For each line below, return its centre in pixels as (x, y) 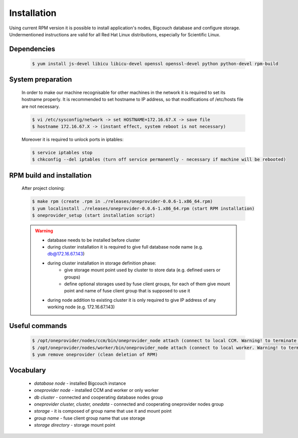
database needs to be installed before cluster (94, 240)
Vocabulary (28, 370)
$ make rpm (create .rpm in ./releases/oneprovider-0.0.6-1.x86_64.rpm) (122, 202)
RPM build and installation (50, 175)
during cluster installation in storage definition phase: (102, 263)
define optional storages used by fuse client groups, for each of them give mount (147, 284)
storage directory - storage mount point (75, 425)
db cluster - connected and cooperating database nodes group (99, 397)
